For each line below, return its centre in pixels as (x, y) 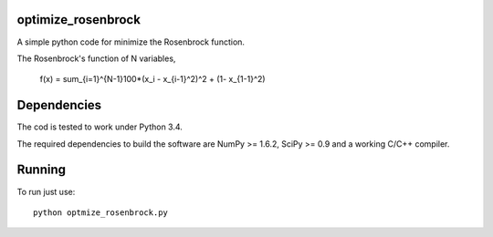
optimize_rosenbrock (79, 20)
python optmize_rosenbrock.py (101, 212)
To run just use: (46, 191)
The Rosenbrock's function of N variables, (96, 58)
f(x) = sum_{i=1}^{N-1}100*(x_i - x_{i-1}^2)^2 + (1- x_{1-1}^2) (152, 79)
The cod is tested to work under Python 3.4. (100, 127)
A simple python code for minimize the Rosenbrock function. (131, 42)
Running (42, 170)
